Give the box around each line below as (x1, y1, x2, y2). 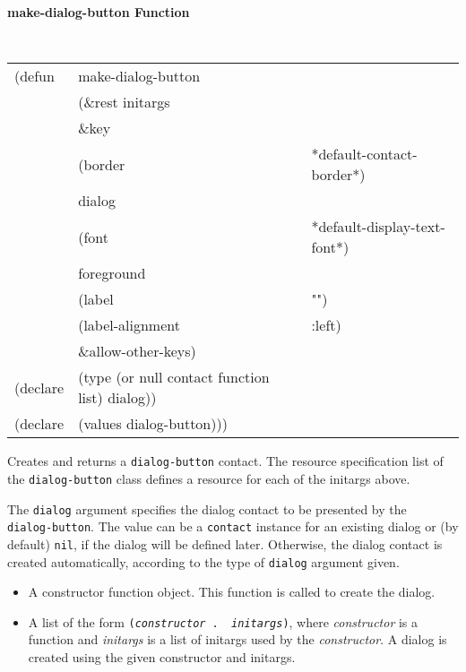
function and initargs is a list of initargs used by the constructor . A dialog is (28, 630, 447, 649)
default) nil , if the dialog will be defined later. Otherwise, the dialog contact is (7, 534, 443, 553)
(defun (14, 65, 55, 87)
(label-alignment (78, 314, 180, 336)
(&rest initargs (78, 91, 170, 113)
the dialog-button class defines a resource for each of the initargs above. (7, 469, 410, 487)
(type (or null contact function (78, 366, 270, 388)
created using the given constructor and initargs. (28, 648, 296, 667)
